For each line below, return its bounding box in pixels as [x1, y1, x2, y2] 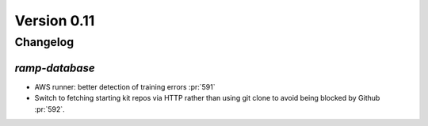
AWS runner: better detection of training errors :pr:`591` [34, 82, 216, 91]
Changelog [14, 35, 75, 49]
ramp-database [14, 61, 95, 74]
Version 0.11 [14, 12, 95, 29]
